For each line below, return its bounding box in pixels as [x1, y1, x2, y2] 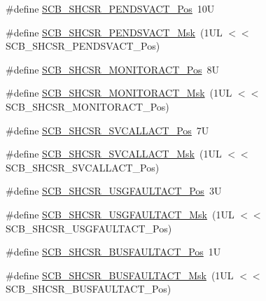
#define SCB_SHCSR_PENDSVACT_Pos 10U [6, 1, 215, 15]
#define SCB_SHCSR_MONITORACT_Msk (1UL [6, 85, 232, 100]
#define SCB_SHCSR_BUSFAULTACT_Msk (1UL [6, 267, 234, 282]
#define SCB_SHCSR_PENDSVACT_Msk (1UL [6, 24, 223, 39]
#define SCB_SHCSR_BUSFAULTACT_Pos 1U [6, 244, 221, 259]
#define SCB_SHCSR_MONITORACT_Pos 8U [6, 62, 219, 76]
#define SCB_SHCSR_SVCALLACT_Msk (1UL [6, 146, 222, 161]
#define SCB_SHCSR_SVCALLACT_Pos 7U [6, 122, 209, 137]
